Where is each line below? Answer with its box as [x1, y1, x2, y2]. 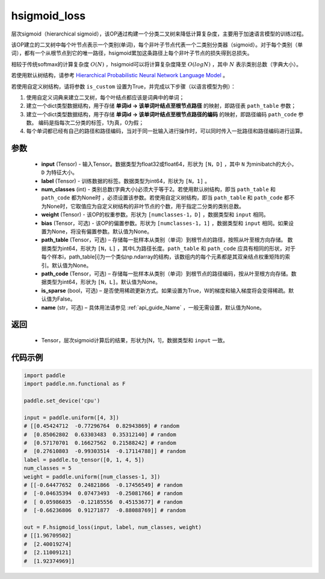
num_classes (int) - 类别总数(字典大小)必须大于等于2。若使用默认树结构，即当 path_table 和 [41, 186, 276, 193]
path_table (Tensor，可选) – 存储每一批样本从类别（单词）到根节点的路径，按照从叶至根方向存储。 [41, 236, 286, 243]
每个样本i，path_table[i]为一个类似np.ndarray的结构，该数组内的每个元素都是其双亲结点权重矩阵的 [41, 253, 285, 260]
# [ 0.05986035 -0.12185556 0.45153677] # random [23, 498, 183, 505]
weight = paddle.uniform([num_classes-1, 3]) [23, 473, 161, 480]
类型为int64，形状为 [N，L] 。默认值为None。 [46, 278, 161, 286]
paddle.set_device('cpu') [23, 398, 101, 404]
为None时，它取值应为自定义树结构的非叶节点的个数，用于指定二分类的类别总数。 [41, 202, 245, 210]
